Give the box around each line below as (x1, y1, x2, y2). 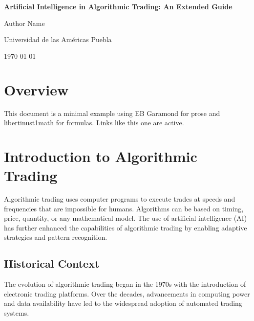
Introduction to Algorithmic (4, 146, 197, 166)
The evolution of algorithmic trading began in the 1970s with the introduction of (4, 279, 246, 289)
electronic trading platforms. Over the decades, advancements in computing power (4, 288, 250, 298)
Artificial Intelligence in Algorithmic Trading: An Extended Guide (4, 1, 233, 11)
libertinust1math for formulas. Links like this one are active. (4, 117, 184, 128)
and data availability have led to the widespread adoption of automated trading (4, 298, 242, 308)
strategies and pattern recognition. (4, 232, 107, 242)
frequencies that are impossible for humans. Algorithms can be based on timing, (4, 203, 244, 213)
